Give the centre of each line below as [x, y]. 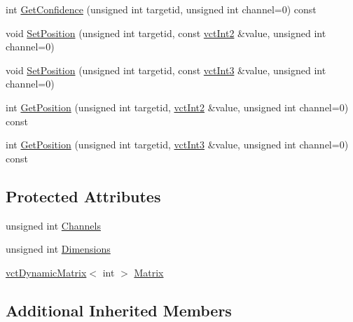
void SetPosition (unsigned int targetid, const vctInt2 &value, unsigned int [166, 33]
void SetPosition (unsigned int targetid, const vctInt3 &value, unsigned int [166, 70]
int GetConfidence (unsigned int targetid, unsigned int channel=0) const [161, 9]
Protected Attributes [83, 196]
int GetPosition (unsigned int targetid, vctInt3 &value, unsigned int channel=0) [177, 145]
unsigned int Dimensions [58, 249]
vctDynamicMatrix [46, 272]
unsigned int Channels [53, 225]
